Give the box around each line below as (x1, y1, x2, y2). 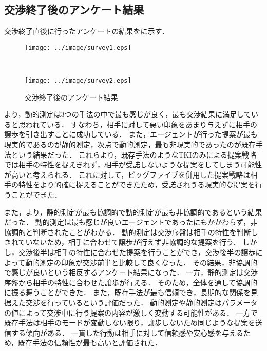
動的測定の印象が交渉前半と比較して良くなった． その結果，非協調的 (25, 257, 258, 267)
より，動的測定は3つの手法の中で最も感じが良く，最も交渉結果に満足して (4, 109, 251, 120)
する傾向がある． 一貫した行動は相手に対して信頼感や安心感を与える (11, 327, 243, 338)
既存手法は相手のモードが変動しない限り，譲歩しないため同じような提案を (4, 317, 256, 328)
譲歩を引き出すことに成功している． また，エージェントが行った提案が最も (4, 129, 258, 140)
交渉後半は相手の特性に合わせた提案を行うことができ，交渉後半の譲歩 (18, 247, 256, 258)
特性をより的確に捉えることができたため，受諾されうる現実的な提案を (18, 179, 255, 190)
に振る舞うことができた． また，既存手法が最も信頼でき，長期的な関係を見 (4, 287, 258, 298)
